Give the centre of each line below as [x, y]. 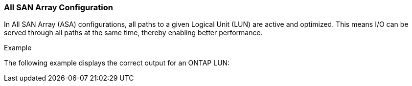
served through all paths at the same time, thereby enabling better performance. [133, 33]
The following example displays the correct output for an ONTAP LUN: [117, 63]
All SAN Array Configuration [58, 7]
